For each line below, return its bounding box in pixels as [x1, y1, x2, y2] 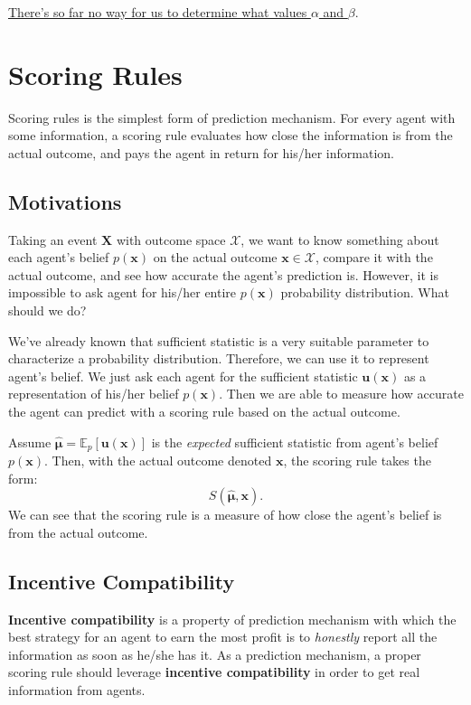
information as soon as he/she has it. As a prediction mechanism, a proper [8, 644, 421, 663]
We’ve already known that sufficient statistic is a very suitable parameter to [8, 331, 429, 350]
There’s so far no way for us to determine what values [8, 3, 307, 21]
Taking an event [8, 230, 98, 249]
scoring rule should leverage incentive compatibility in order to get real [8, 663, 420, 681]
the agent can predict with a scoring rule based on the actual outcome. [8, 402, 400, 421]
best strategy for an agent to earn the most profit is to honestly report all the [8, 627, 438, 646]
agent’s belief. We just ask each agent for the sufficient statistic [8, 366, 358, 385]
